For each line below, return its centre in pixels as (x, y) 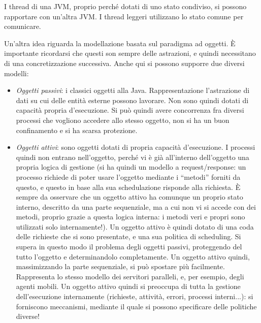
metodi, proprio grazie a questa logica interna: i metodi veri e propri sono (130, 217)
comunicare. (23, 26)
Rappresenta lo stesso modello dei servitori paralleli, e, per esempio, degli (130, 276)
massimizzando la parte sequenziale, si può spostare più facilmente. (120, 266)
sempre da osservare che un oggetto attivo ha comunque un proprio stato (129, 197)
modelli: (17, 73)
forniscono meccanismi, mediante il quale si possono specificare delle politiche (136, 306)
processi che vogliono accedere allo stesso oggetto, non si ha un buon (123, 120)
